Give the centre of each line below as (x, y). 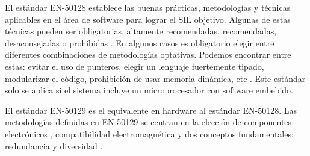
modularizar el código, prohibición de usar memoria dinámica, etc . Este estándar (155, 78)
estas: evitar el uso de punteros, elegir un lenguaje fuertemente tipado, (135, 66)
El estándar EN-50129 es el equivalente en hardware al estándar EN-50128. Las (151, 110)
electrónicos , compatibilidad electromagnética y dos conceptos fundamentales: (149, 133)
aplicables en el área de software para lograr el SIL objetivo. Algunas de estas (148, 19)
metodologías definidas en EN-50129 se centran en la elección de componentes (148, 122)
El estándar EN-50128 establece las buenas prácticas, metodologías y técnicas (148, 7)
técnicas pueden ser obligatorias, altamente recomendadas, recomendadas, (141, 31)
